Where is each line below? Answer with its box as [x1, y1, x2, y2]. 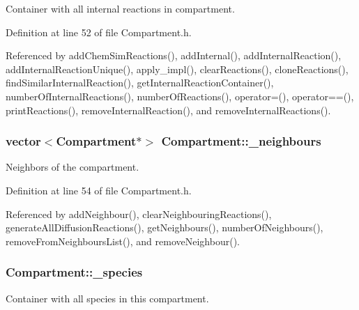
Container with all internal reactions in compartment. [6, 1, 235, 15]
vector [6, 132, 41, 150]
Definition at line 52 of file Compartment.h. [6, 24, 192, 39]
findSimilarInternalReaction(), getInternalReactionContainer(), [6, 75, 274, 90]
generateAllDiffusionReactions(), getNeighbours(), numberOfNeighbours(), [6, 220, 323, 235]
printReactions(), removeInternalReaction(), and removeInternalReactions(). [6, 102, 331, 117]
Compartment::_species [6, 263, 143, 281]
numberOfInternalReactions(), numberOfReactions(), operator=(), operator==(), [6, 88, 354, 103]
